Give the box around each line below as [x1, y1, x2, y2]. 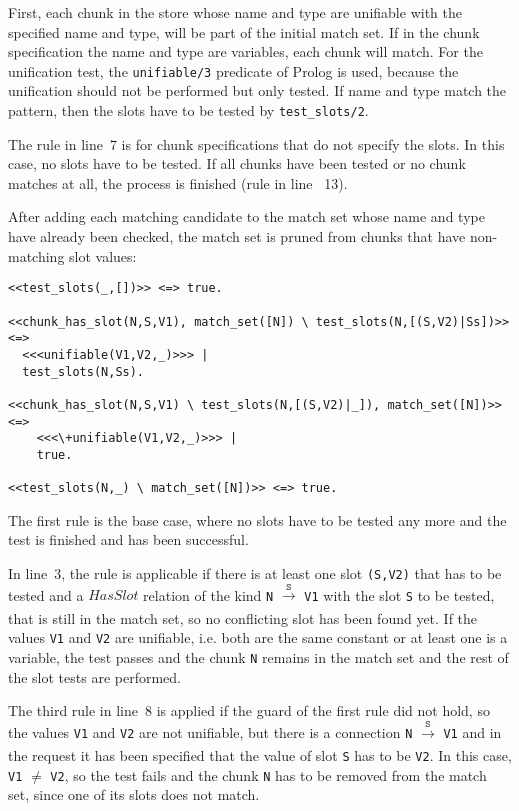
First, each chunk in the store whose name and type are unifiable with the [8, 2, 462, 22]
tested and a [8, 584, 84, 605]
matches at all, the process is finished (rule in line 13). [8, 172, 348, 193]
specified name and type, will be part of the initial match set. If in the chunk [8, 21, 480, 42]
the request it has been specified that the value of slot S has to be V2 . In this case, [8, 745, 512, 766]
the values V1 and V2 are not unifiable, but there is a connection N [8, 721, 413, 742]
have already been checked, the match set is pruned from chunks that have [8, 226, 466, 247]
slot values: [69, 245, 137, 266]
